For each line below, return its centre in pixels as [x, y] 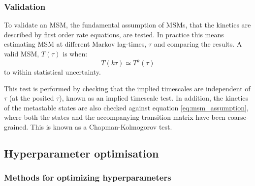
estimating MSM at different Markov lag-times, [75, 44]
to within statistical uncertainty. [52, 72]
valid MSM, [22, 53]
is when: [75, 53]
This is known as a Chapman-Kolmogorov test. [101, 127]
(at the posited [32, 98]
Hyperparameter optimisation [81, 153]
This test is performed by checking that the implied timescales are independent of [127, 88]
